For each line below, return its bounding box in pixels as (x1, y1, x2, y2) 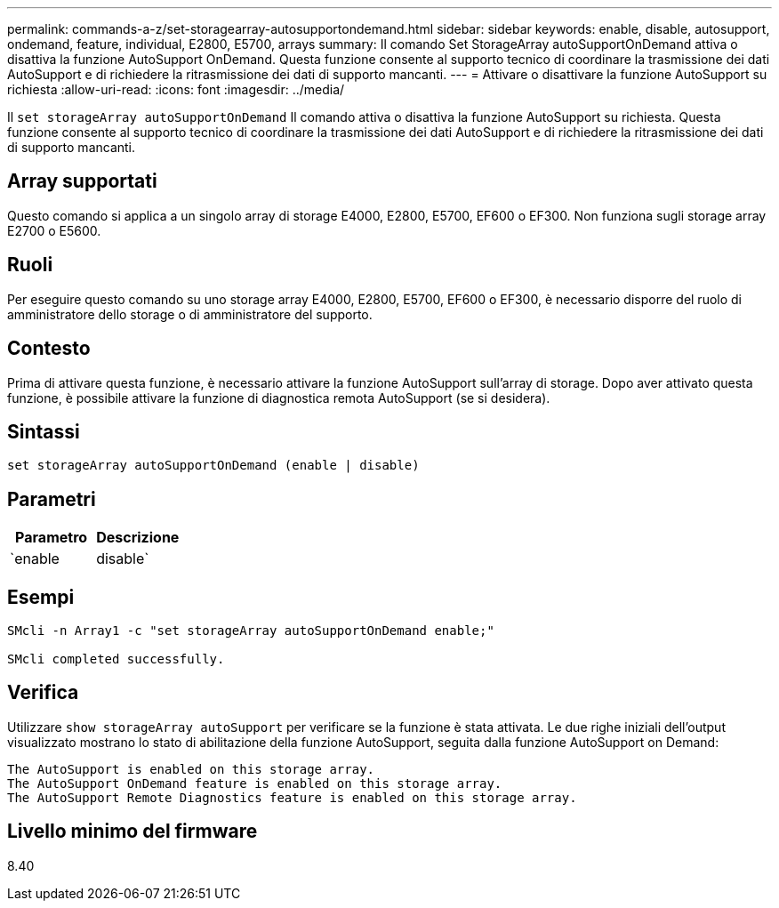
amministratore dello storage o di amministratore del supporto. (7, 306, 373, 322)
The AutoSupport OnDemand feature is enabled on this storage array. (7, 775, 502, 791)
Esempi (7, 585, 75, 608)
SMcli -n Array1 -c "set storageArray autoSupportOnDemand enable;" (7, 623, 494, 639)
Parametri (7, 487, 96, 510)
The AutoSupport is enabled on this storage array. (7, 761, 375, 776)
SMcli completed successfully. (7, 652, 225, 667)
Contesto (7, 337, 91, 360)
